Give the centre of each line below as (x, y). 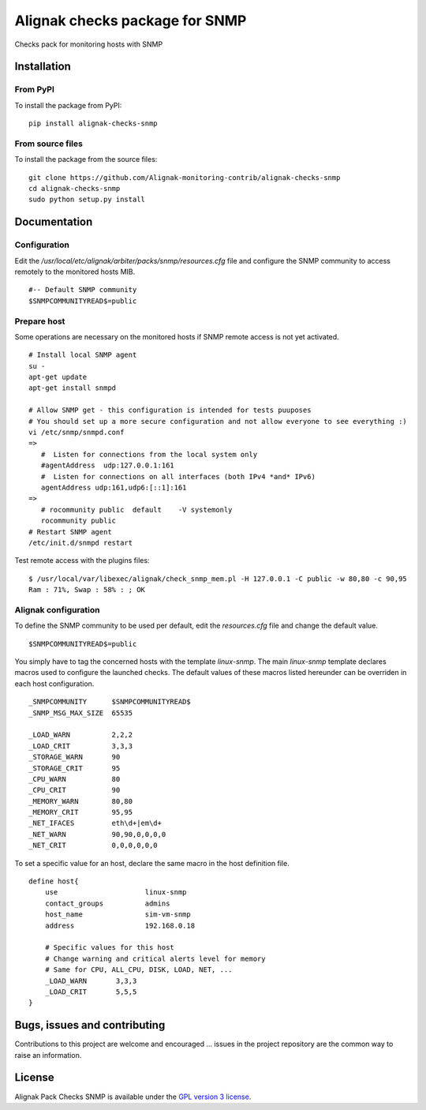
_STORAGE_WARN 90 (75, 757)
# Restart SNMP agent (70, 532)
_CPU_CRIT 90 (75, 790)
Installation (43, 67)
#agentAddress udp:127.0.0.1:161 (108, 465)
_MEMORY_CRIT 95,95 (81, 812)
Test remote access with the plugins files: (82, 561)
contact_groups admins (107, 903)
